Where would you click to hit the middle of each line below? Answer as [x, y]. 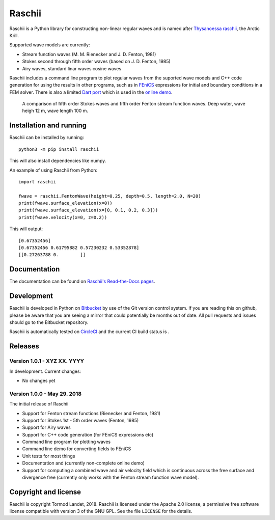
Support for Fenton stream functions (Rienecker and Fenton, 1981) [91, 413]
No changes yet [39, 380]
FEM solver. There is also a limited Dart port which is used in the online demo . [91, 92]
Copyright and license [45, 492]
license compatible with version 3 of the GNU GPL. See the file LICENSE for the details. [101, 511]
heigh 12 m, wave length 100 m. [55, 111]
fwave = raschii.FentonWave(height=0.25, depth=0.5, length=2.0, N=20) [110, 196]
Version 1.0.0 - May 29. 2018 [45, 394]
